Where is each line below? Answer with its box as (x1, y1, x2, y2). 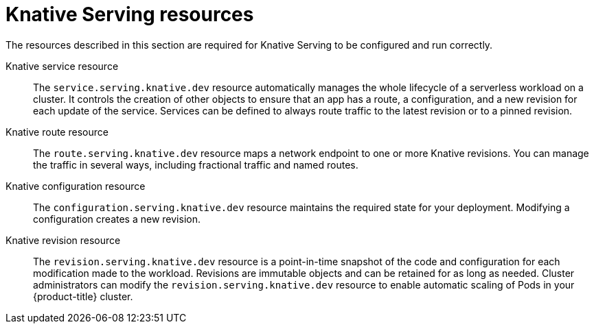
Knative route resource (5, 125, 108, 138)
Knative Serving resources (5, 3, 254, 26)
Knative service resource (5, 60, 119, 72)
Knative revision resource (5, 234, 121, 246)
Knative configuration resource (5, 180, 146, 192)
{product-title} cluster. (33, 290, 133, 302)
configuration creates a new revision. (33, 212, 201, 225)
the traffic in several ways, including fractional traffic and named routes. (33, 158, 358, 171)
